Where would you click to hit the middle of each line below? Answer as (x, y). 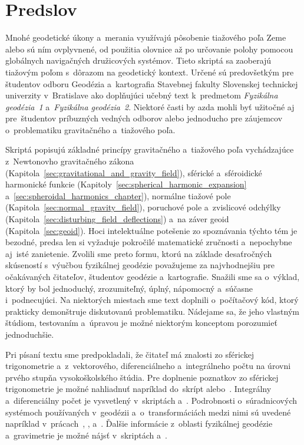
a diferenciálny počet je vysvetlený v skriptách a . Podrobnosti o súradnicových (151, 400)
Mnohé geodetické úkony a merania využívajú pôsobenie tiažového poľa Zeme (146, 37)
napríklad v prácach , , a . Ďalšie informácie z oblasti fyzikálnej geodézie (139, 423)
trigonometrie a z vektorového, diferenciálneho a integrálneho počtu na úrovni (148, 366)
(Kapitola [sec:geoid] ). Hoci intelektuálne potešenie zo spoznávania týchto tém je (151, 230)
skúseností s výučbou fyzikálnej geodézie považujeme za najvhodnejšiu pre (140, 265)
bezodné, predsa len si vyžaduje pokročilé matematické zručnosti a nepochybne (149, 242)
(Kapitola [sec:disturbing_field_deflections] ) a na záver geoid (117, 219)
